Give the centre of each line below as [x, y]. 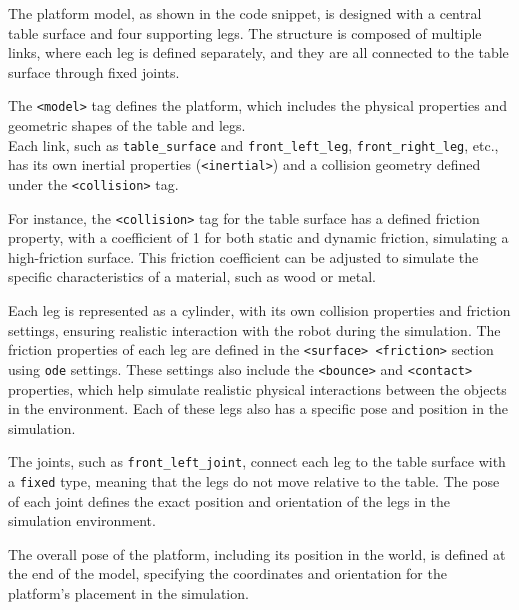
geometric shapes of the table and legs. [127, 125]
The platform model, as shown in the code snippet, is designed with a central [245, 13]
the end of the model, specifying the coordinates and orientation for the [227, 573]
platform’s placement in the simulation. [128, 593]
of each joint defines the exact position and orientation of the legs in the [229, 500]
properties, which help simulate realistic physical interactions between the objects [257, 388]
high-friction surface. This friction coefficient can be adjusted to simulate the [243, 256]
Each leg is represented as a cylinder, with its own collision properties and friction [259, 310]
